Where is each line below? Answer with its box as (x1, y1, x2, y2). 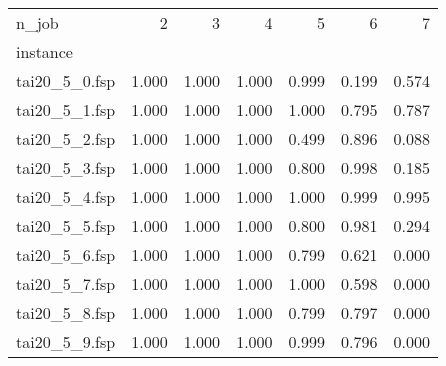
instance (16, 40, 73, 63)
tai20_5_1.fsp (16, 98, 116, 121)
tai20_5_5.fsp (16, 214, 116, 237)
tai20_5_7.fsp (16, 272, 116, 295)
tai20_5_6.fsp (16, 243, 116, 266)
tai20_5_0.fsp (16, 69, 116, 92)
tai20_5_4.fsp (16, 185, 116, 208)
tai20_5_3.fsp (16, 156, 116, 179)
